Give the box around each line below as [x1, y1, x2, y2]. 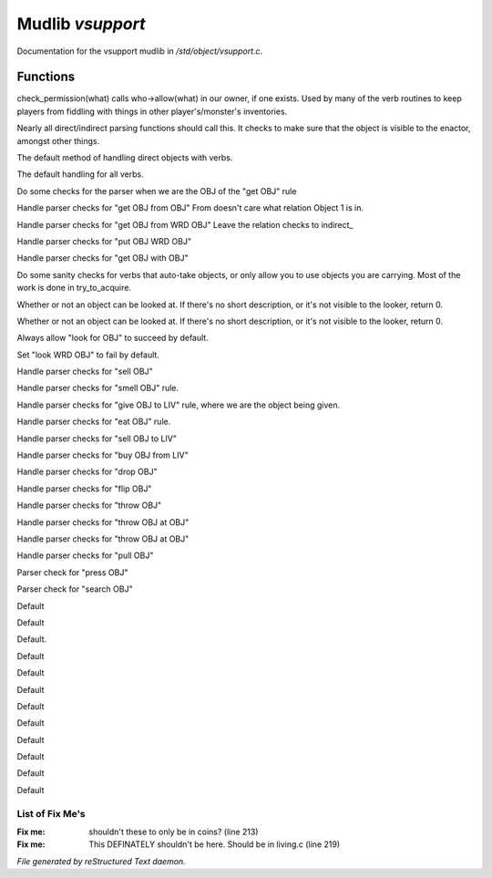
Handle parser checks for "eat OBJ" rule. [16, 416, 171, 428]
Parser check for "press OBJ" [16, 566, 128, 578]
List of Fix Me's [16, 807, 86, 820]
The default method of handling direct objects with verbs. [16, 152, 233, 163]
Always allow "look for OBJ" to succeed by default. [16, 333, 209, 344]
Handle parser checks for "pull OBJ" [16, 550, 154, 561]
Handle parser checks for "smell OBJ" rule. [16, 383, 179, 394]
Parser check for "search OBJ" [16, 584, 133, 594]
